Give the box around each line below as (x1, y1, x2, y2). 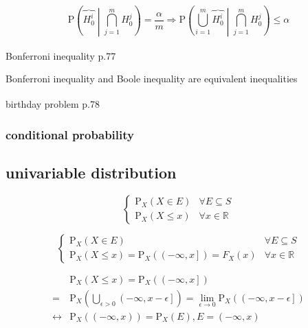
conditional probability (5, 126, 134, 143)
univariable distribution (5, 161, 177, 183)
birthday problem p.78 (5, 97, 100, 111)
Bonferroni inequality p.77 (5, 48, 116, 62)
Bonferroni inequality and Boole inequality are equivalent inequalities (5, 71, 298, 85)
